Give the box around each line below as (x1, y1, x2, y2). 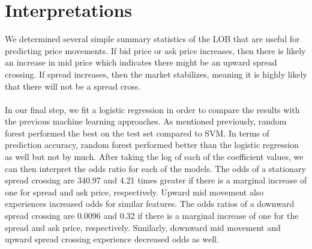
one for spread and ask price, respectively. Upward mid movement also (5, 185, 264, 198)
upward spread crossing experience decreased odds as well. (5, 233, 219, 245)
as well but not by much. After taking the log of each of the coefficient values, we (5, 150, 304, 163)
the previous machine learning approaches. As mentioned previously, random (5, 115, 287, 128)
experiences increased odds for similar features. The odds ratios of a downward (5, 197, 295, 210)
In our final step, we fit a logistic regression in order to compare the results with (5, 103, 300, 115)
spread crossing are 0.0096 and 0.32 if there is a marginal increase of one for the (5, 209, 299, 222)
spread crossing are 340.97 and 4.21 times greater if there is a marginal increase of (5, 174, 307, 186)
